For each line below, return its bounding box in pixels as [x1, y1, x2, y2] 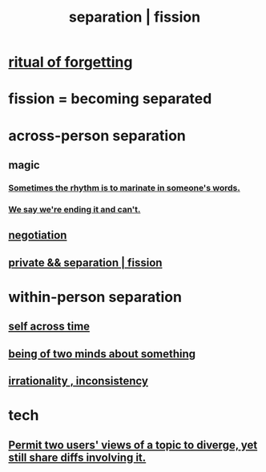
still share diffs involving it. [8, 450, 147, 464]
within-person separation [8, 288, 183, 306]
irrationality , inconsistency [8, 373, 148, 388]
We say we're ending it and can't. [8, 204, 141, 215]
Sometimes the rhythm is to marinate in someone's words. [8, 182, 240, 193]
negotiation [8, 228, 67, 242]
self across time [8, 320, 91, 333]
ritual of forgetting [8, 53, 133, 71]
